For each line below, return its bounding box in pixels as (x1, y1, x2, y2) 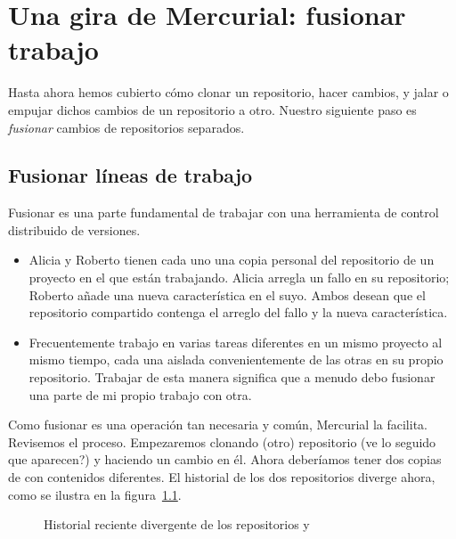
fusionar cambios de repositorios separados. (8, 118, 245, 136)
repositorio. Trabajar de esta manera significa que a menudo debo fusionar (28, 368, 436, 387)
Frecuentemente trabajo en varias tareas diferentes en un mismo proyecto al (28, 332, 443, 351)
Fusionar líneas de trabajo (8, 161, 253, 189)
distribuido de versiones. (8, 220, 141, 239)
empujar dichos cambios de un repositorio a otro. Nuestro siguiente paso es (8, 100, 417, 118)
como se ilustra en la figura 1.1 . (8, 485, 182, 503)
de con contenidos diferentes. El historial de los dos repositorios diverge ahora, (8, 468, 436, 486)
